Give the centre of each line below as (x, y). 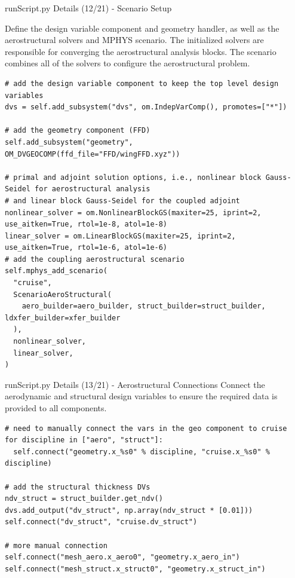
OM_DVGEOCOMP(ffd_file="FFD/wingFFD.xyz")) (93, 154)
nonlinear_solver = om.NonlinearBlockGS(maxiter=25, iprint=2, (133, 212)
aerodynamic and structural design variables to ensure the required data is (141, 396)
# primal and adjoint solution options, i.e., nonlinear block (133, 177)
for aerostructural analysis (93, 189)
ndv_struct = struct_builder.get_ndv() (84, 499)
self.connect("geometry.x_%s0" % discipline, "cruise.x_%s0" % (142, 452)
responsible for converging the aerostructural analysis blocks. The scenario (141, 51)
